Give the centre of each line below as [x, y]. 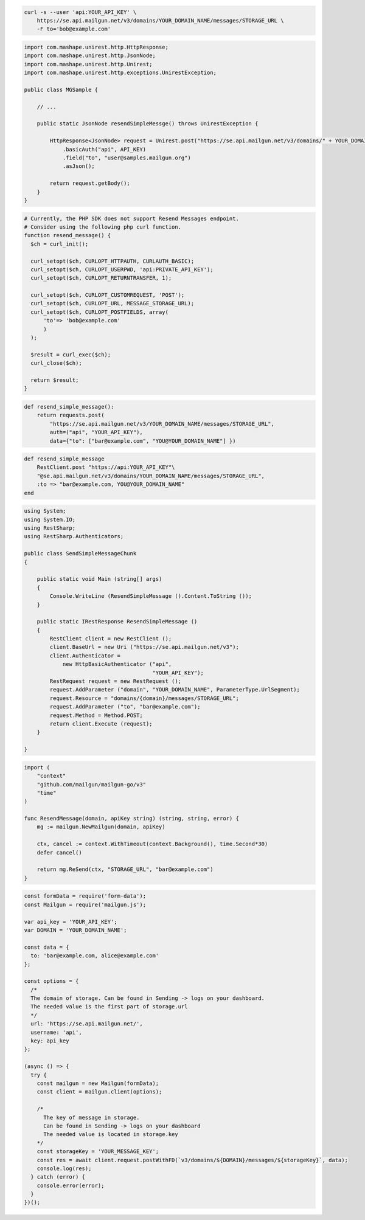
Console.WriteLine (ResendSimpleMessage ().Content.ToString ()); [151, 596]
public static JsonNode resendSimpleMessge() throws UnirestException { [148, 124]
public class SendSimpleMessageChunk [80, 554]
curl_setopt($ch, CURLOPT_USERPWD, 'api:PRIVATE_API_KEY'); [122, 269]
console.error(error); [71, 1185]
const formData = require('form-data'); [85, 896]
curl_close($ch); [56, 363]
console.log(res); [64, 1168]
